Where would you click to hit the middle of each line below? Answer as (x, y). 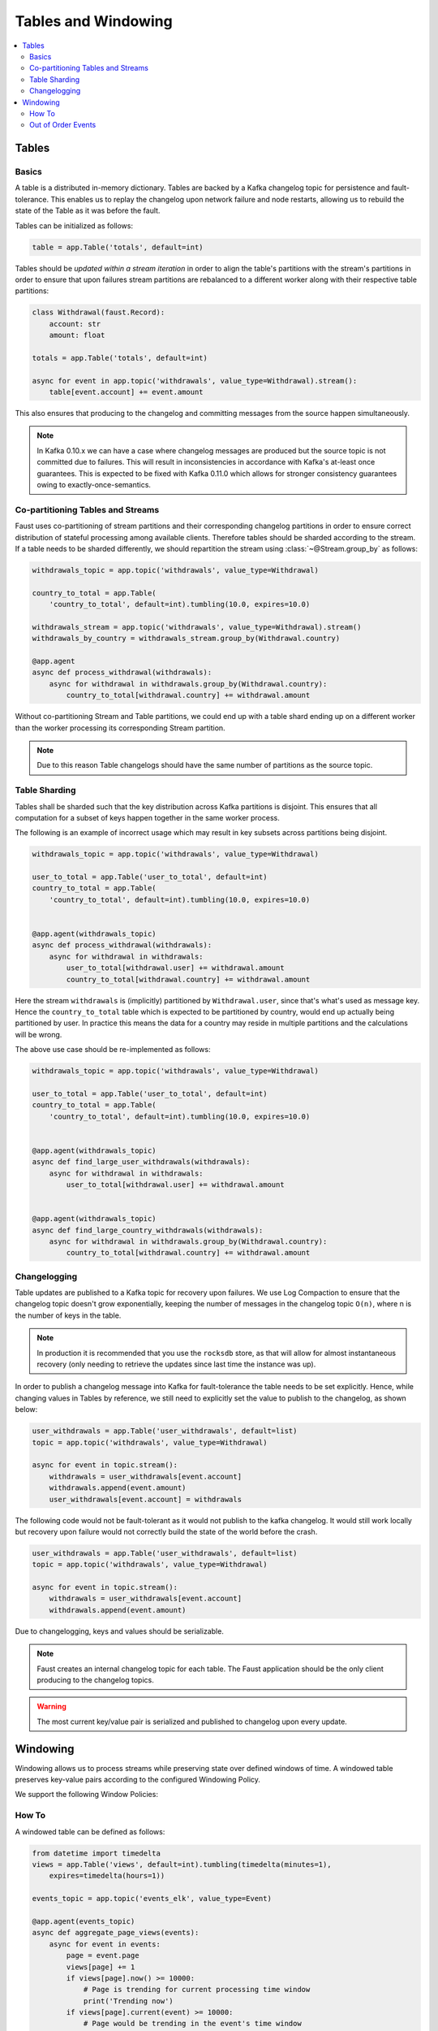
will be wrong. (39, 1034)
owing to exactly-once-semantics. (94, 485)
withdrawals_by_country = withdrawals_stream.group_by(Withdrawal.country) (186, 639)
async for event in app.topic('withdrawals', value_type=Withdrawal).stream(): (195, 381)
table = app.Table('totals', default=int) (118, 247)
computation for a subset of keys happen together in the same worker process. (147, 817)
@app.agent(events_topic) (84, 1921)
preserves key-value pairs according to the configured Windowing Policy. (138, 1780)
